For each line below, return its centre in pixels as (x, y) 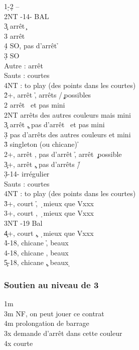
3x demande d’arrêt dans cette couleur (63, 333)
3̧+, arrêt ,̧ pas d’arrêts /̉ (42, 164)
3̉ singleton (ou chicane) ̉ (42, 144)
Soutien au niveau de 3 (51, 284)
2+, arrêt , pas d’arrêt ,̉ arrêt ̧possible (63, 154)
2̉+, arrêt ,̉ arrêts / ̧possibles (48, 95)
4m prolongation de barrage (47, 323)
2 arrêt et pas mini (35, 104)
